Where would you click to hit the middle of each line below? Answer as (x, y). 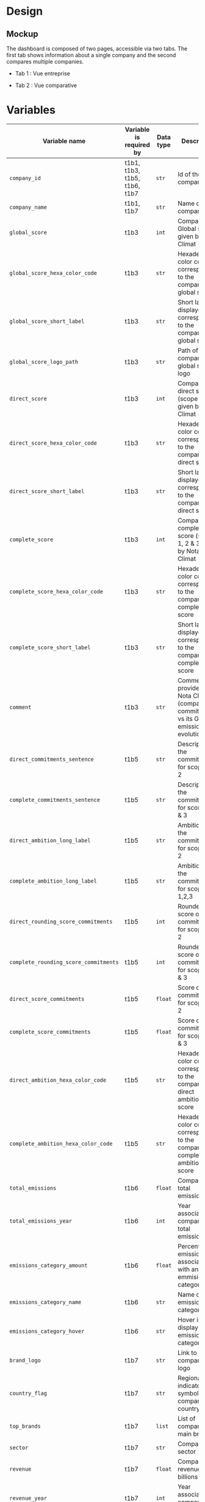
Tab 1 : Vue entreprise (42, 74)
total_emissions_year (41, 1221)
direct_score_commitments (47, 999)
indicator (190, 1386)
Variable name (64, 141)
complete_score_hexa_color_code (56, 591)
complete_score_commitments (50, 1032)
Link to (187, 1353)
